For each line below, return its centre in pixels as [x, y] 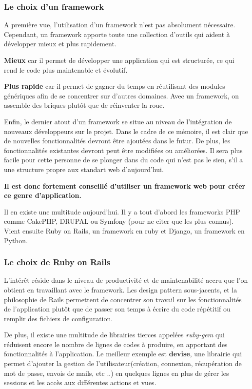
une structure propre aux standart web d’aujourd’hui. [84, 169]
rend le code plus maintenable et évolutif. [66, 69]
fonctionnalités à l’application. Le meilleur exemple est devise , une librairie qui [123, 354]
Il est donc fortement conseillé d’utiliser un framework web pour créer [125, 185]
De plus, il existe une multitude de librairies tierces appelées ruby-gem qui [114, 335]
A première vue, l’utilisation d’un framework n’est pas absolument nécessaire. [120, 25]
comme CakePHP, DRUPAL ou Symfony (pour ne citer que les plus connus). [119, 221]
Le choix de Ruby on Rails [57, 262]
